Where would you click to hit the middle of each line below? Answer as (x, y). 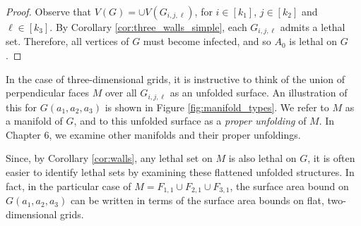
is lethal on (313, 41)
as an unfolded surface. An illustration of (259, 93)
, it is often (331, 158)
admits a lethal (313, 27)
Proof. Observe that (49, 11)
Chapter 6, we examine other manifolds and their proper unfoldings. (153, 134)
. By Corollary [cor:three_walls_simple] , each (148, 27)
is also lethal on (262, 158)
